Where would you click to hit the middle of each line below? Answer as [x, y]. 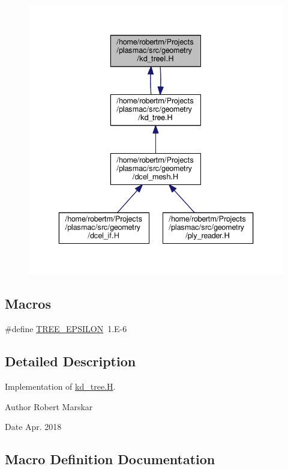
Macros [28, 304]
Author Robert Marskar [49, 406]
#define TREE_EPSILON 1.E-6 [66, 329]
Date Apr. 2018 [33, 427]
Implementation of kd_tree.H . [60, 386]
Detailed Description [70, 361]
